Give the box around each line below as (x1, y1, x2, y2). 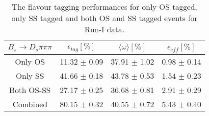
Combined (12, 98, 48, 110)
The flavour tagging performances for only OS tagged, (12, 1, 197, 12)
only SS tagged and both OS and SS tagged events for (11, 12, 198, 23)
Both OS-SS (9, 84, 51, 95)
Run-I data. (84, 23, 125, 35)
